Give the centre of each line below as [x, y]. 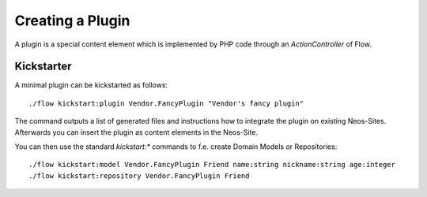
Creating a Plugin [72, 20]
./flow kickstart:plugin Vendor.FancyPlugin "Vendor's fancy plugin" [166, 103]
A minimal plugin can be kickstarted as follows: [91, 85]
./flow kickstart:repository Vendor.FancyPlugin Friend [139, 176]
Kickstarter [43, 67]
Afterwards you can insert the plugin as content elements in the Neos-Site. [136, 132]
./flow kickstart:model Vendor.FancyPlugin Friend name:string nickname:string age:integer [212, 165]
